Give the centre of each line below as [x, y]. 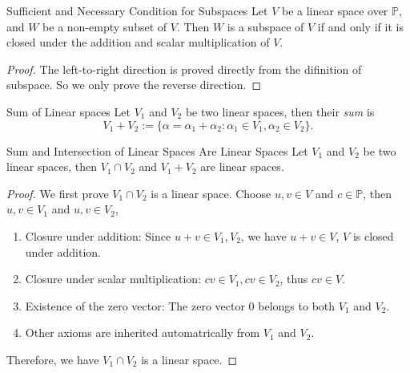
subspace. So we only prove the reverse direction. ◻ [134, 85]
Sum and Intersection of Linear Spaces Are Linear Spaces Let [157, 150]
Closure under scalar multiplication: [113, 279]
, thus [294, 279]
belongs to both [297, 305]
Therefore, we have [53, 359]
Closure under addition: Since [98, 235]
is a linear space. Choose [211, 193]
